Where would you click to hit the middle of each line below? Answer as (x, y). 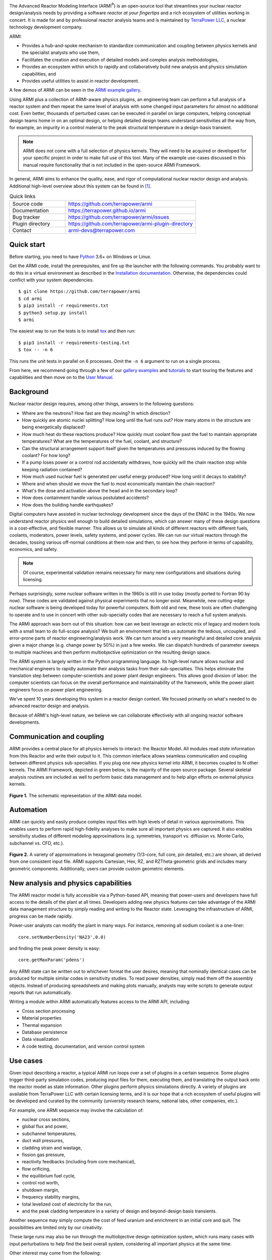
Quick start (27, 244)
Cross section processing (48, 1011)
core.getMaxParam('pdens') (52, 960)
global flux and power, (45, 1126)
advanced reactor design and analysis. (50, 706)
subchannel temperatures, (49, 1133)
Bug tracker (26, 217)
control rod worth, (41, 1183)
